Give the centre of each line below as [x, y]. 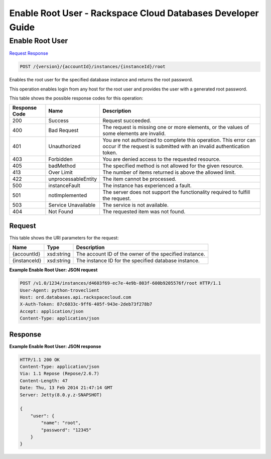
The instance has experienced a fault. [147, 186]
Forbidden [60, 159]
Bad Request [63, 131]
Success [58, 121]
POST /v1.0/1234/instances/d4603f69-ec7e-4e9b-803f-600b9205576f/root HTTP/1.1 [120, 283]
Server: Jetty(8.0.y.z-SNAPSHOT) [61, 395]
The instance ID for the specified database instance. [138, 261]
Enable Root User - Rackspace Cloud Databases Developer [134, 13]
